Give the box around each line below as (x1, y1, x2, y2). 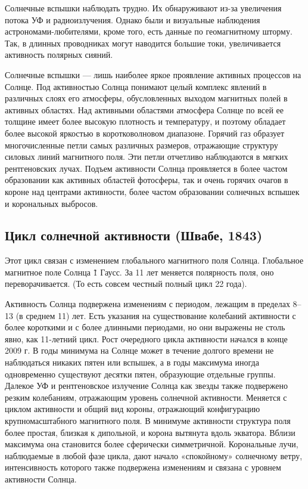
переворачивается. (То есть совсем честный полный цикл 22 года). (5, 277, 247, 290)
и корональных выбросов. (5, 197, 98, 209)
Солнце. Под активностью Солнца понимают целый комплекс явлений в (5, 80, 267, 92)
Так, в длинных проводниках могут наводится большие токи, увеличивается (5, 36, 281, 49)
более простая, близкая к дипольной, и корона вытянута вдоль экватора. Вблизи (5, 426, 295, 438)
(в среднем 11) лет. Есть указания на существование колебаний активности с (15, 309, 296, 321)
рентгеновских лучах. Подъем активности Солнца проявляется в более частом (5, 162, 288, 174)
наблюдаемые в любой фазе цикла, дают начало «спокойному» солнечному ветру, (5, 449, 303, 462)
